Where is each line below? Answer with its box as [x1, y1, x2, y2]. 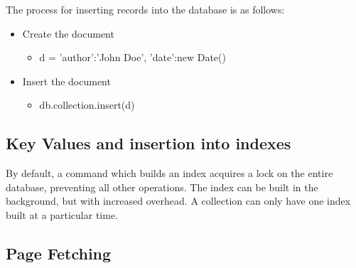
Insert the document [22, 73, 111, 88]
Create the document [22, 26, 114, 41]
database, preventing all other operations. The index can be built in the [6, 179, 318, 194]
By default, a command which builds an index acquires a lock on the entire [6, 166, 333, 181]
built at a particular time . [6, 207, 119, 222]
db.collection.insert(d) [39, 97, 135, 112]
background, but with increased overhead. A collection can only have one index [6, 193, 351, 208]
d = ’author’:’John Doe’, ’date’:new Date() [39, 50, 226, 65]
